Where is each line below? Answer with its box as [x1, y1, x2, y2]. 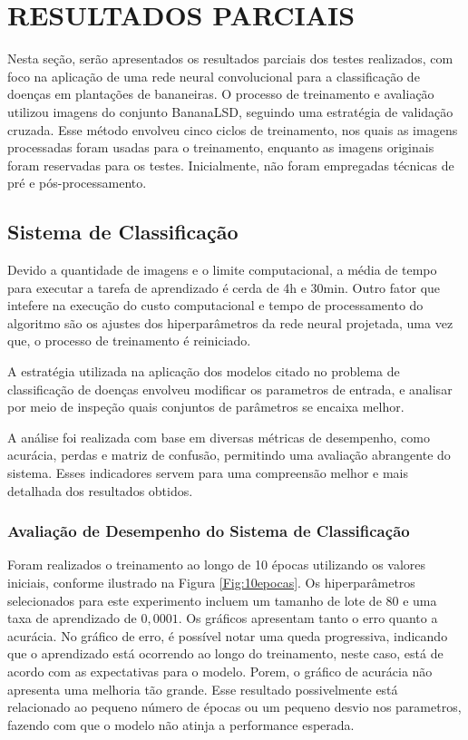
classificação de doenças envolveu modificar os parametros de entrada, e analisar [7, 379, 453, 398]
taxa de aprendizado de [7, 609, 137, 628]
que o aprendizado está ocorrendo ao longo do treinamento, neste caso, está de [7, 644, 444, 663]
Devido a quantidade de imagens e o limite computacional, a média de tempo [7, 260, 437, 279]
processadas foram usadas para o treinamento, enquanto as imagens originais [7, 138, 434, 157]
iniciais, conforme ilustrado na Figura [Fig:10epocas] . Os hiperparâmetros [7, 573, 415, 592]
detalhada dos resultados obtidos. [7, 481, 193, 500]
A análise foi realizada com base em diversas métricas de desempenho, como [7, 427, 430, 446]
